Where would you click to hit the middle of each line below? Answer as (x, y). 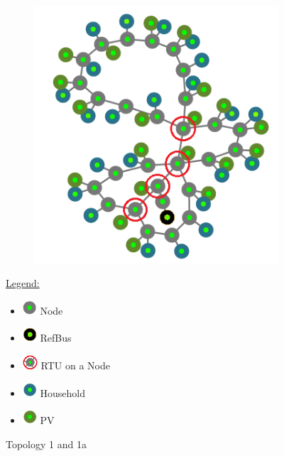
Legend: (23, 283)
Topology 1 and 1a (46, 444)
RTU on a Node (75, 365)
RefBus (56, 338)
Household (62, 392)
